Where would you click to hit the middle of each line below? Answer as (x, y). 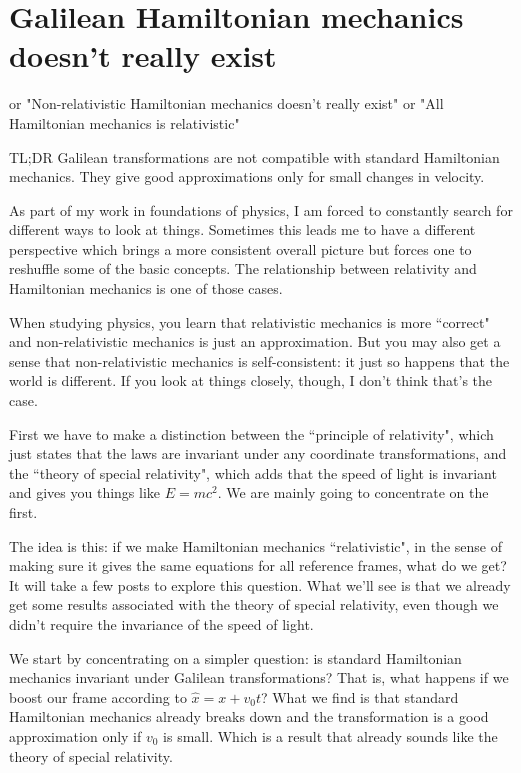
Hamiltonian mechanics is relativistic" (124, 122)
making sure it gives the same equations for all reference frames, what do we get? (258, 565)
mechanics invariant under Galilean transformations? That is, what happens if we (259, 677)
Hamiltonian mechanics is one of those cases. (146, 288)
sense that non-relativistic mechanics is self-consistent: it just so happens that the (259, 360)
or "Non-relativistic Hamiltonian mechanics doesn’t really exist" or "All (226, 103)
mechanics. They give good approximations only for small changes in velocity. (247, 176)
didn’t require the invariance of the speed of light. (161, 623)
